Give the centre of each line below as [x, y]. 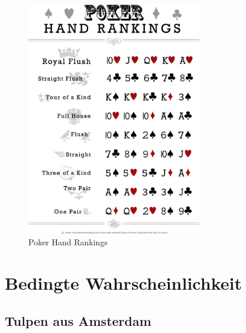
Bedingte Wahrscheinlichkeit [123, 282]
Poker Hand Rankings [68, 242]
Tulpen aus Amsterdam [78, 320]
